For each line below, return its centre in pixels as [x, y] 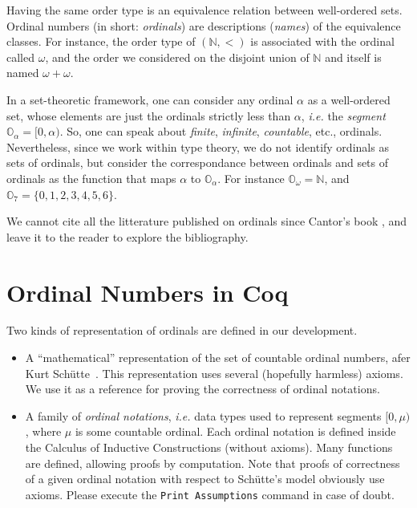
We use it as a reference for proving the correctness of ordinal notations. [202, 389]
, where [43, 431]
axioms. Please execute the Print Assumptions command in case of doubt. [210, 494]
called [20, 57]
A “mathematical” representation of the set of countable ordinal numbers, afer [218, 358]
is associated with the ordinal [322, 41]
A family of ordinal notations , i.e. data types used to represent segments [203, 415]
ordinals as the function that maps [91, 178]
